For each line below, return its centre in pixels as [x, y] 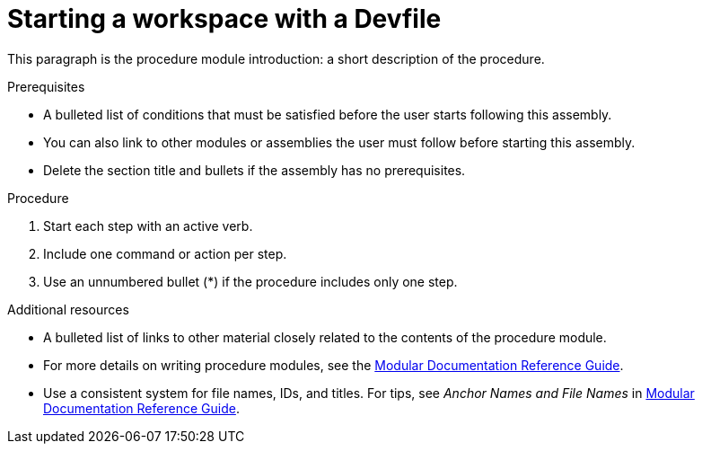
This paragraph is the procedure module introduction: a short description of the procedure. [276, 58]
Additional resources [68, 309]
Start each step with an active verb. [148, 225]
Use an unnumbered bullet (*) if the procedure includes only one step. [250, 281]
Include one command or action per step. [165, 253]
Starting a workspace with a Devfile [224, 19]
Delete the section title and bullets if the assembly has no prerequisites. [254, 170]
